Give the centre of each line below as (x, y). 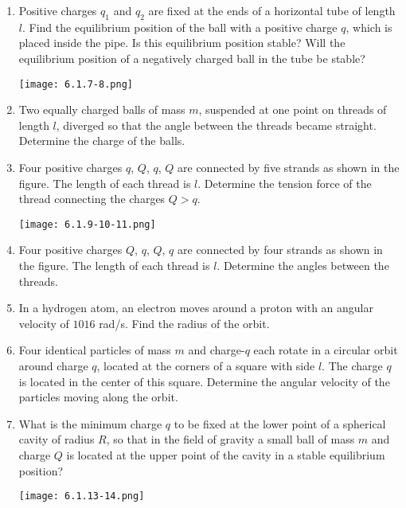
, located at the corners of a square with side (206, 366)
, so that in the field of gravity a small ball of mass (230, 439)
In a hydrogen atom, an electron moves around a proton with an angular (196, 308)
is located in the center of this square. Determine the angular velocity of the (204, 381)
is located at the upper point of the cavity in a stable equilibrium (226, 454)
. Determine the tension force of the (285, 183)
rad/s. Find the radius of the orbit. (184, 323)
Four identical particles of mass (95, 350)
